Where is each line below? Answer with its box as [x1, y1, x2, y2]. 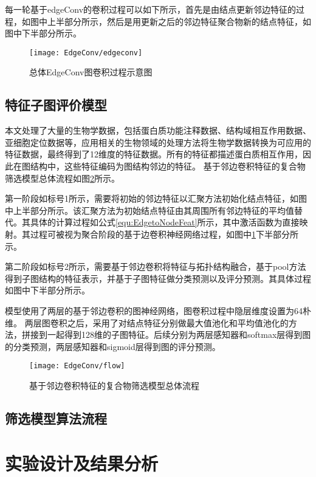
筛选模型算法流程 [5, 408, 107, 427]
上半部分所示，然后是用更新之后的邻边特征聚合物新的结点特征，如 [47, 15, 311, 27]
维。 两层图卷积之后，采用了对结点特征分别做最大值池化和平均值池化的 [5, 316, 289, 329]
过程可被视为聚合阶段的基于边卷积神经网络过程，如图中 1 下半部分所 [30, 227, 298, 240]
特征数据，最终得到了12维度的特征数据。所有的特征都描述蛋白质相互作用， [5, 148, 303, 160]
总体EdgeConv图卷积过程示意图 [29, 66, 153, 78]
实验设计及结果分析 [5, 450, 159, 475]
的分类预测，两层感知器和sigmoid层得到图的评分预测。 [5, 340, 221, 352]
